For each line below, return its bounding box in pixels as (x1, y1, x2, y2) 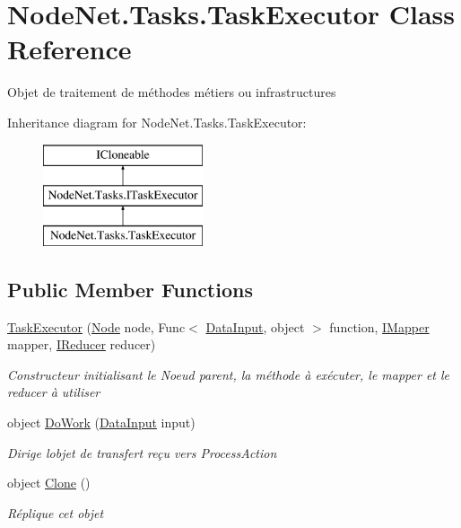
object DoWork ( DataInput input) (7, 413, 196, 432)
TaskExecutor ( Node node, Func (7, 317, 186, 336)
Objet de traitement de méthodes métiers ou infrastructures (7, 83, 336, 101)
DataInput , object (205, 317, 305, 336)
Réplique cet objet (7, 503, 104, 522)
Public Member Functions (7, 275, 253, 303)
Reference (7, 31, 132, 67)
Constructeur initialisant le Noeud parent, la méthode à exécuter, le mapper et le (7, 365, 450, 383)
